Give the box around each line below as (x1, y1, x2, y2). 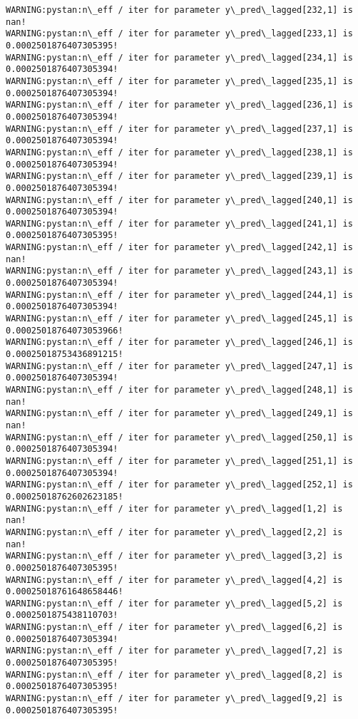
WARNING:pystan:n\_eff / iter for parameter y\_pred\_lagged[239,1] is (6, 171, 353, 182)
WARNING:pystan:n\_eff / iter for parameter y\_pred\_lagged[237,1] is (6, 123, 353, 134)
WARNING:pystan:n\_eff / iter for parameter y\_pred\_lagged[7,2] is (6, 646, 343, 656)
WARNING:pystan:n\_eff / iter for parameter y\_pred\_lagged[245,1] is (6, 314, 353, 324)
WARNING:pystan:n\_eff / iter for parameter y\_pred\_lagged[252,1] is (6, 480, 353, 490)
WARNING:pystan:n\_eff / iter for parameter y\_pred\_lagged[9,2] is (6, 693, 343, 704)
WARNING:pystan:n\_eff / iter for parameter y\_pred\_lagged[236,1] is (6, 100, 353, 110)
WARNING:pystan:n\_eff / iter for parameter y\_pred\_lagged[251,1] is (6, 455, 353, 466)
